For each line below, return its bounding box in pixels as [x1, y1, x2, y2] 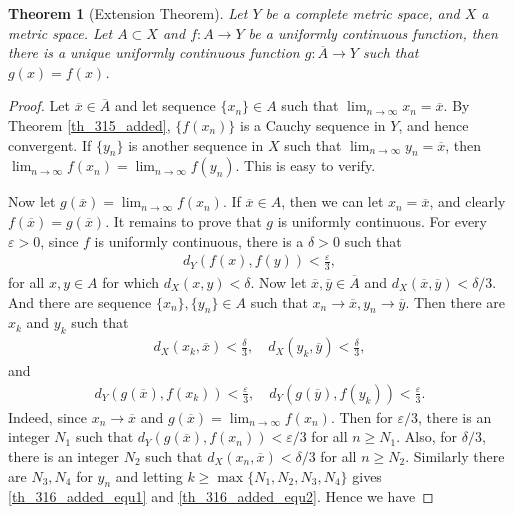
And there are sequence [8, 291, 152, 312]
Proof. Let [8, 95, 70, 116]
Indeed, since [8, 406, 88, 427]
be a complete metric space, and [265, 3, 460, 23]
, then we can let [281, 191, 384, 212]
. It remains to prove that [105, 210, 262, 231]
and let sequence [114, 95, 216, 116]
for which [102, 272, 160, 292]
